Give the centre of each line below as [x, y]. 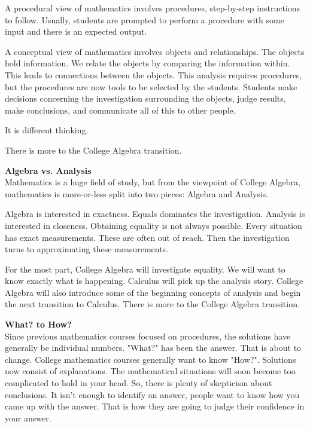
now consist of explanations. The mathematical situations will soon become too [150, 371]
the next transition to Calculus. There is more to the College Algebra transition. [152, 304]
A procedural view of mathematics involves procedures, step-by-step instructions [153, 8]
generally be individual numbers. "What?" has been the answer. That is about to [153, 348]
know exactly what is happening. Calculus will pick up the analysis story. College [154, 281]
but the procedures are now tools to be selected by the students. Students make [151, 86]
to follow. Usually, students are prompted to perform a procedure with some [145, 19]
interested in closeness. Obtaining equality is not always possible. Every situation [154, 225]
